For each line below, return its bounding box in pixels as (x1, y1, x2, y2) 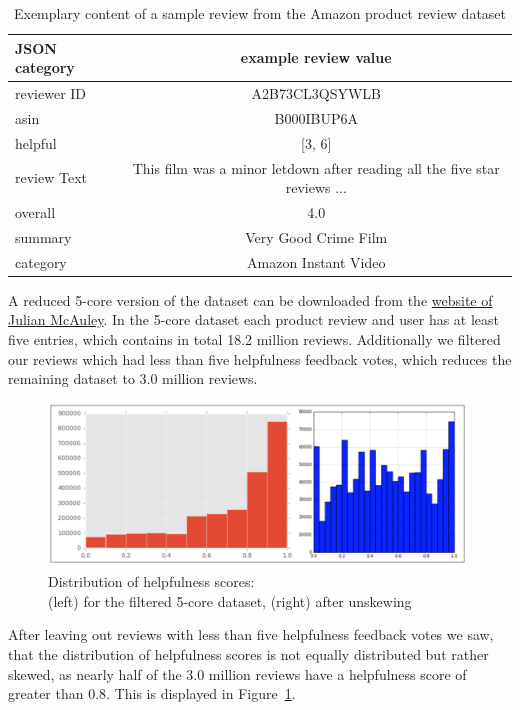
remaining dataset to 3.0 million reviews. (8, 368, 258, 389)
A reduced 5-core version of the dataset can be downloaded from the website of (8, 289, 493, 310)
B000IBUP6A (274, 107, 358, 128)
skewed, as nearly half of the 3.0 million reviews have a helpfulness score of (8, 663, 467, 684)
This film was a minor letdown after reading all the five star (132, 157, 500, 178)
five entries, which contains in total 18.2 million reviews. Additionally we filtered (8, 328, 501, 349)
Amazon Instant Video (247, 251, 386, 272)
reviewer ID (15, 83, 87, 104)
